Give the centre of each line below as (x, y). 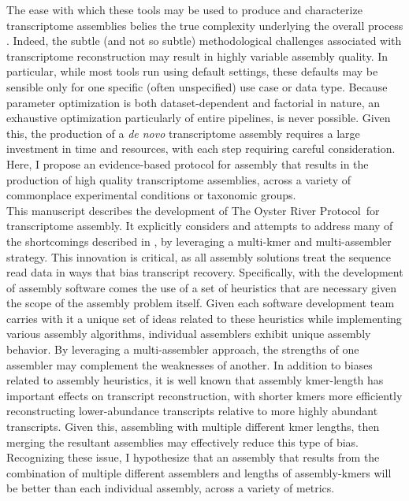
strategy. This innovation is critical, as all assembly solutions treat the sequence (199, 256)
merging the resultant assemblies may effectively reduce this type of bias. (182, 442)
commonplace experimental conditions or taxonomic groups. (151, 195)
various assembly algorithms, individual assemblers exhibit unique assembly (189, 334)
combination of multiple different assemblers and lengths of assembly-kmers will (199, 472)
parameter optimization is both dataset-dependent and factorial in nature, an (193, 102)
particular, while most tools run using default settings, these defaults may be (192, 71)
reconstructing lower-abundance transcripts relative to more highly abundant (192, 411)
